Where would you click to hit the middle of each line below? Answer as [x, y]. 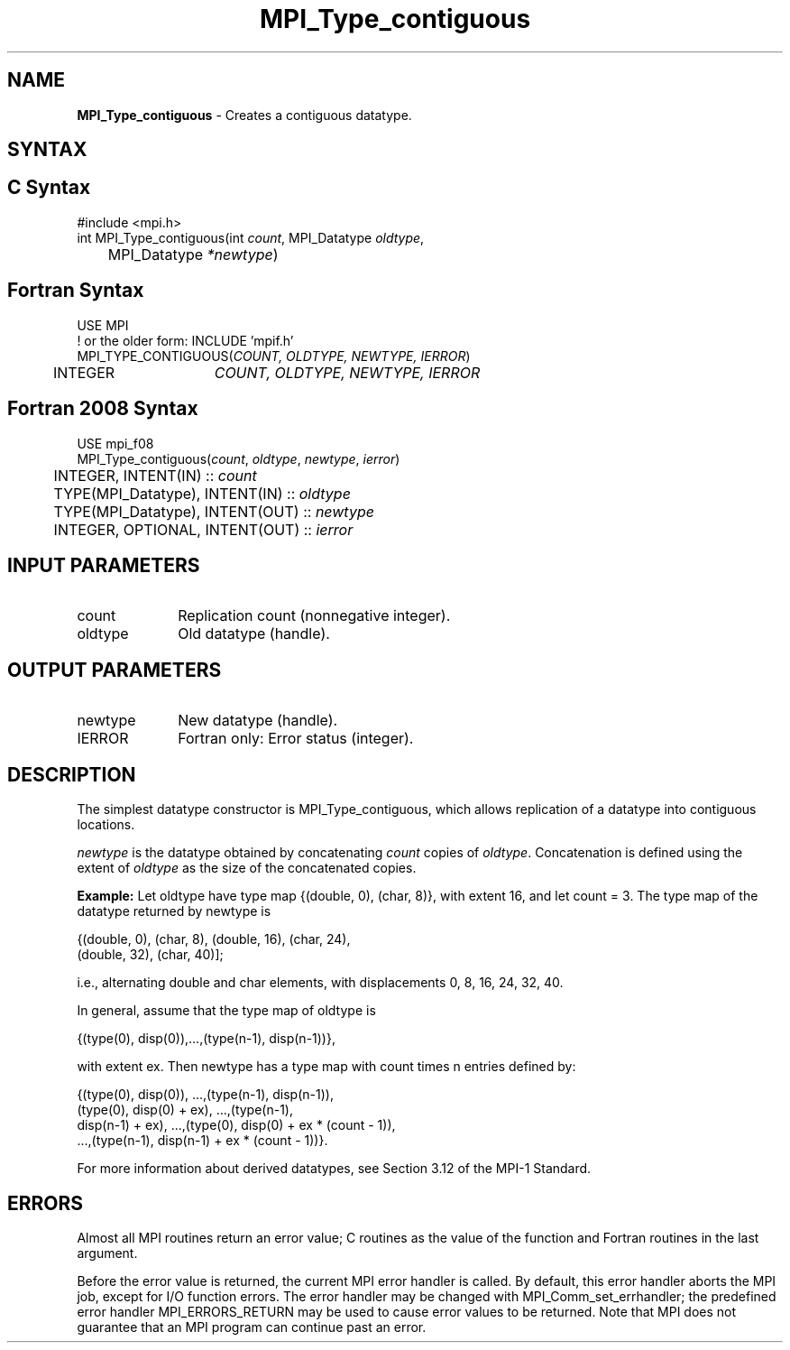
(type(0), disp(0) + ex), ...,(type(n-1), [185, 1110]
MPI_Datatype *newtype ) [193, 254]
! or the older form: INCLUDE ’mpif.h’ [185, 340]
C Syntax [49, 188]
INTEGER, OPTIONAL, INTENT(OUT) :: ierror [203, 529]
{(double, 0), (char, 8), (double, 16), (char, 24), [214, 939]
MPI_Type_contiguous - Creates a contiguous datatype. [244, 115]
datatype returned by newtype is [174, 911]
